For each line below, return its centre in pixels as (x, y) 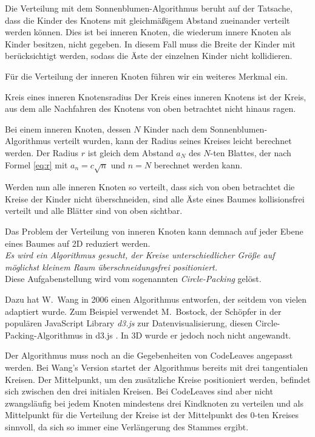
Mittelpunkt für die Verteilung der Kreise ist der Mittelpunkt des (126, 415)
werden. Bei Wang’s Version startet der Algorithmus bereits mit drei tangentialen (157, 367)
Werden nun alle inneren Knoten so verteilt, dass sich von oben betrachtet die (150, 187)
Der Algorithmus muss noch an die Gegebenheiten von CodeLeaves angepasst (149, 355)
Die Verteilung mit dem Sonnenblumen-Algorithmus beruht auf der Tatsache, (149, 8)
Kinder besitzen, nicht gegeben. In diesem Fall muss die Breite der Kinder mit (150, 43)
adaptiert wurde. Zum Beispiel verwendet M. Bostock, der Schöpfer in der (143, 311)
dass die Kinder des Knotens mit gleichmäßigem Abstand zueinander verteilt (147, 20)
